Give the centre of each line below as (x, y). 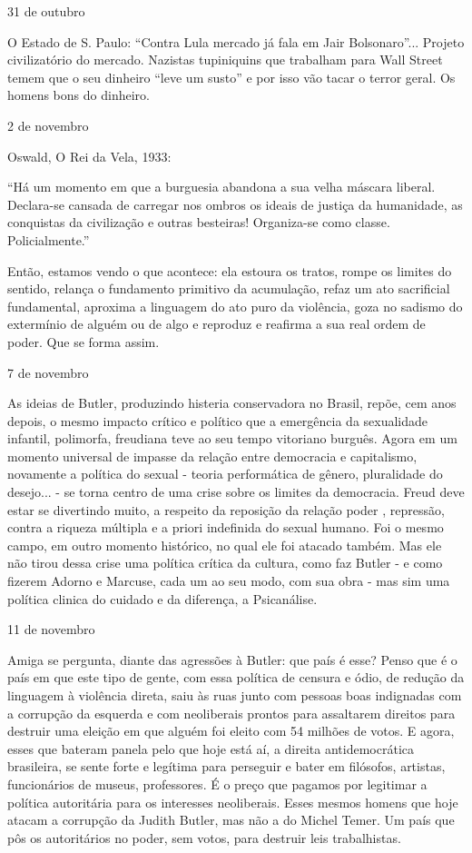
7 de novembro (48, 372)
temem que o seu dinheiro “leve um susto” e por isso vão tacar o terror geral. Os (231, 77)
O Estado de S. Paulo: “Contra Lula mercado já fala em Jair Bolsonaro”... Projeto (236, 41)
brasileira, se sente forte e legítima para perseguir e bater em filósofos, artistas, (226, 766)
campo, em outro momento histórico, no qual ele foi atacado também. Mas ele (225, 545)
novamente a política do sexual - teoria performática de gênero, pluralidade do (225, 474)
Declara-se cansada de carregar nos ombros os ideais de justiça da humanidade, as (235, 204)
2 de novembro (48, 125)
